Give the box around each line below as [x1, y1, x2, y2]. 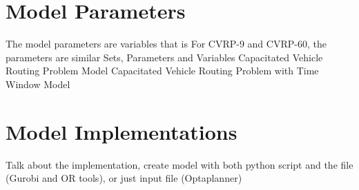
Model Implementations [6, 117, 237, 145]
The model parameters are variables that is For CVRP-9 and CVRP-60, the [6, 36, 327, 51]
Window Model [6, 76, 70, 91]
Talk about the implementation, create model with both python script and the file [6, 157, 353, 171]
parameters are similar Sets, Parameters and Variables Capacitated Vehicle [6, 50, 323, 64]
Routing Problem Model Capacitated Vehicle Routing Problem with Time [6, 63, 319, 78]
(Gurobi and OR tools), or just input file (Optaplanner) [6, 171, 242, 185]
